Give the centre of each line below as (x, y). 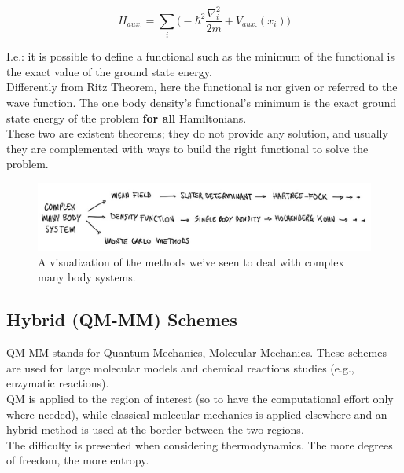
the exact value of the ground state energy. (109, 71)
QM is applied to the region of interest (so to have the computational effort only (200, 398)
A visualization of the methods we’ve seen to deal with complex (191, 261)
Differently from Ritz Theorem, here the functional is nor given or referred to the (202, 87)
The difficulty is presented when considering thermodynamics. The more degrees (200, 444)
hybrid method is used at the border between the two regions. (155, 429)
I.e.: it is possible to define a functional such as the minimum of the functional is (200, 56)
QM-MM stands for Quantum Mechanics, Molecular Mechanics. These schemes (196, 352)
